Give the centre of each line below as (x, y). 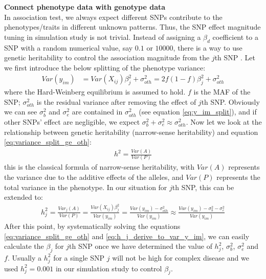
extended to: (24, 197)
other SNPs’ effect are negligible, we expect (72, 121)
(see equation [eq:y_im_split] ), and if (198, 112)
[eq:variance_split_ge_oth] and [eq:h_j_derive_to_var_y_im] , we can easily (127, 236)
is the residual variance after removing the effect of (116, 101)
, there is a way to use (208, 47)
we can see (21, 112)
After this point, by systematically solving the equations (92, 226)
